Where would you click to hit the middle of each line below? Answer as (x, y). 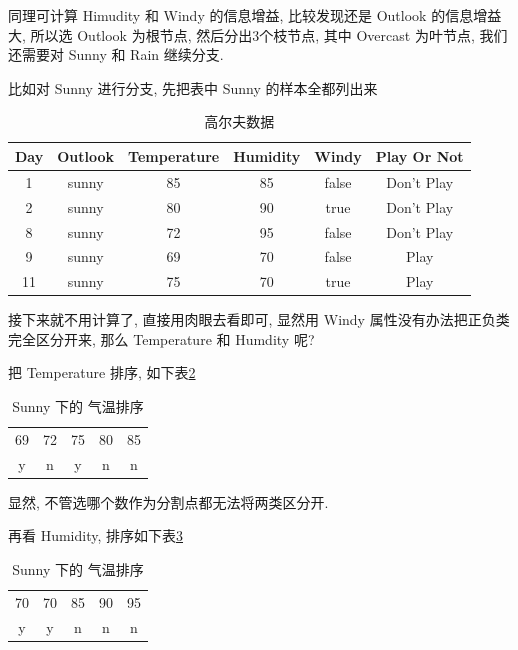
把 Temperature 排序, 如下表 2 (102, 372)
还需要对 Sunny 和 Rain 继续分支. (116, 54)
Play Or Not (419, 155)
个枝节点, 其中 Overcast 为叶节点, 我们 (383, 34)
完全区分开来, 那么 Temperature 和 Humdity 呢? (161, 338)
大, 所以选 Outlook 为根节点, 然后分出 (130, 34)
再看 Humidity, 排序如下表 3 (96, 535)
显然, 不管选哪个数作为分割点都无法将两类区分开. (168, 501)
